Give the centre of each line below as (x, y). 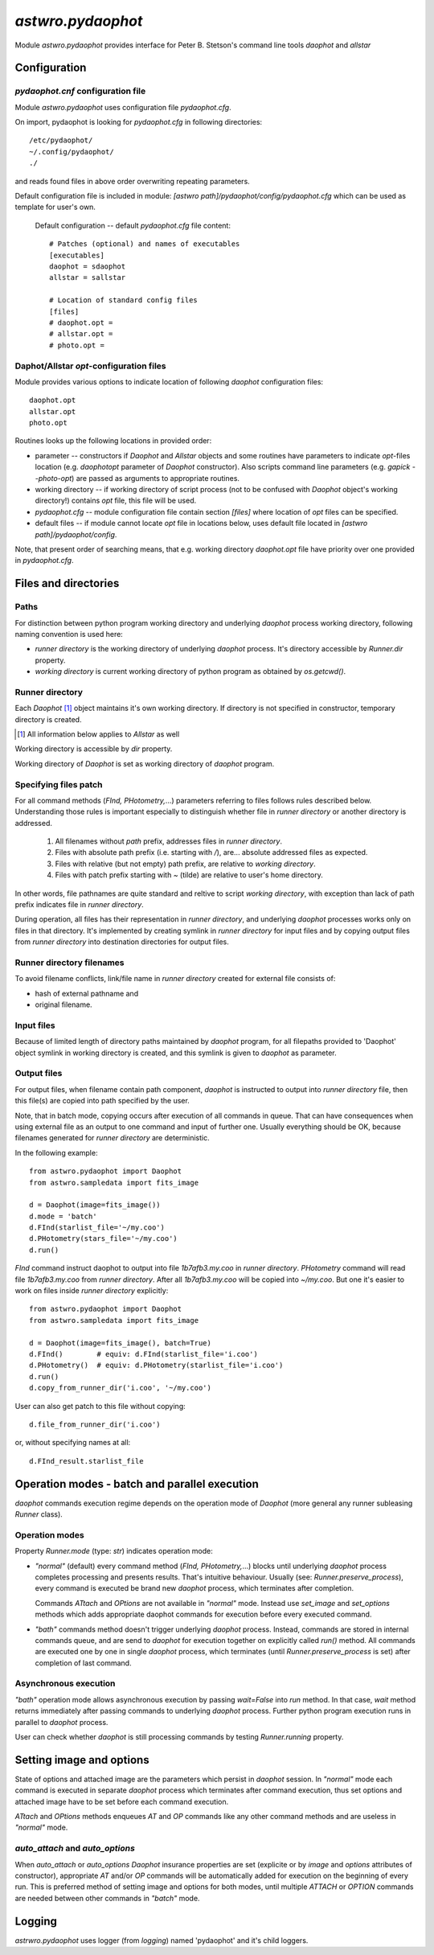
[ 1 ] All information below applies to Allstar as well (98, 734)
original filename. (63, 1004)
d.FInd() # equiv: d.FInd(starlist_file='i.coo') (144, 1354)
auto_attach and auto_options (75, 1848)
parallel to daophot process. (61, 1722)
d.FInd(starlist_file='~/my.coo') (97, 1228)
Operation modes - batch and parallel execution (137, 1484)
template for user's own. (55, 207)
